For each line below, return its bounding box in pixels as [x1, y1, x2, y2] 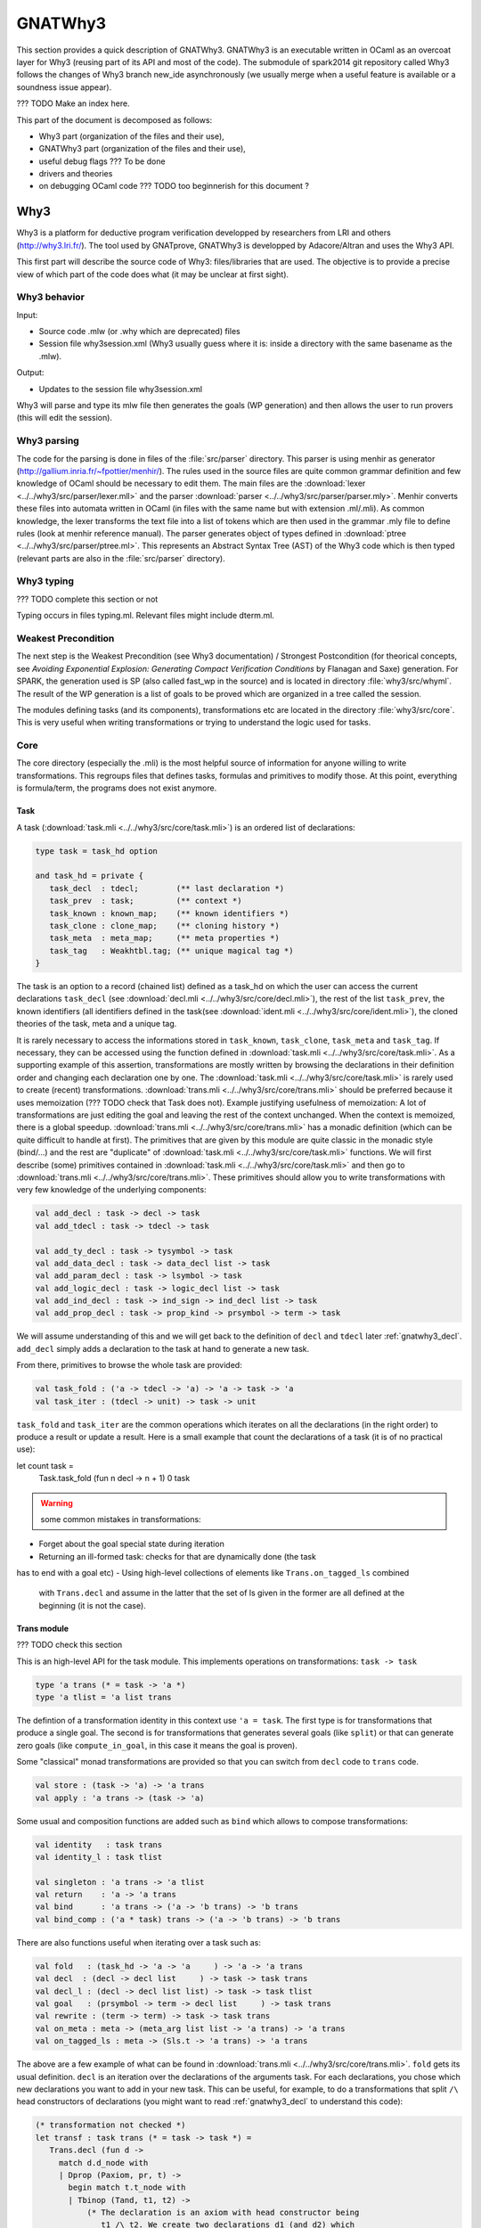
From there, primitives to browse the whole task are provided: [16, 1360, 242, 1371]
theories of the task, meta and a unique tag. [16, 1019, 177, 1029]
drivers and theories [38, 168, 113, 179]
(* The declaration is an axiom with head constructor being [86, 2208, 360, 2218]
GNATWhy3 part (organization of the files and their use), [38, 143, 247, 154]
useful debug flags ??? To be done [38, 156, 166, 167]
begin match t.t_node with [68, 2183, 186, 2192]
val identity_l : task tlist [35, 1852, 163, 1862]
